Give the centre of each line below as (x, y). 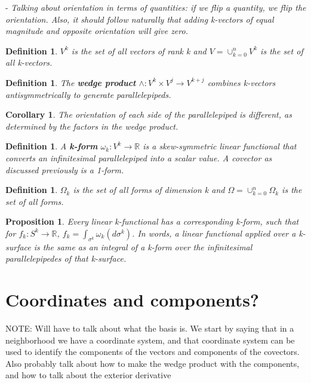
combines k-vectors (241, 82)
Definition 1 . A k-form (52, 146)
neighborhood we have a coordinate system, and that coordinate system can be (150, 340)
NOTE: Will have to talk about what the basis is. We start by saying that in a (150, 328)
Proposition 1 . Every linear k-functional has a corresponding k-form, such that (152, 221)
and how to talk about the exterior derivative (88, 375)
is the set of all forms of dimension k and (149, 190)
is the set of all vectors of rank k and (139, 50)
